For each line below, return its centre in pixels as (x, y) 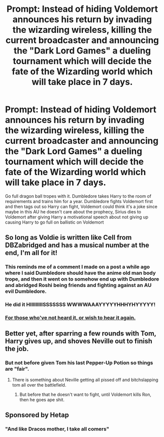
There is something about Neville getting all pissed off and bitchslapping (85, 380)
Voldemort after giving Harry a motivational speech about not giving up (77, 217)
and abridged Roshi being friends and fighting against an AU (78, 285)
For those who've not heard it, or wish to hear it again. (70, 318)
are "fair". (17, 369)
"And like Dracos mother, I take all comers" (57, 429)
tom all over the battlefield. (39, 385)
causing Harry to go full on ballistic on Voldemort (55, 222)
